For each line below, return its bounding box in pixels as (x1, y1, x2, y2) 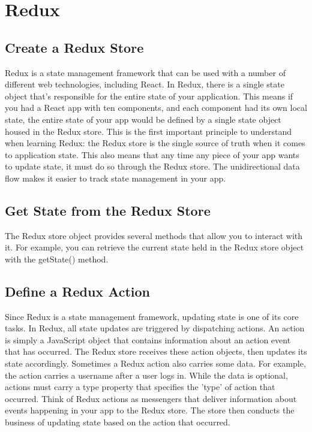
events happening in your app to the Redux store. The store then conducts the (5, 404, 295, 416)
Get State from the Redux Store (5, 201, 211, 219)
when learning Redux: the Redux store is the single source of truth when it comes (5, 137, 305, 149)
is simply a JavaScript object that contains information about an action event (5, 333, 291, 346)
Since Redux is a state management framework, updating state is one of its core (5, 310, 299, 322)
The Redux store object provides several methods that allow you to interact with (5, 229, 303, 241)
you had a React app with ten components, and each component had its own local (5, 101, 307, 114)
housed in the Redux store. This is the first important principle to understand (5, 125, 292, 137)
